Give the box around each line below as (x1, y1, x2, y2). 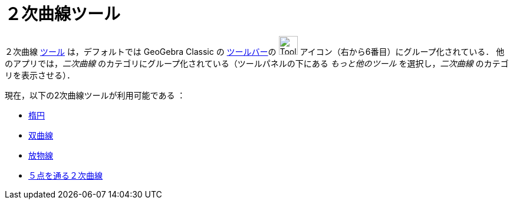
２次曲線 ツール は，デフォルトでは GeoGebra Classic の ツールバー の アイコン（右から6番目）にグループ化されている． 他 (5, 46, 505, 57)
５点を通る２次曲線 (28, 170, 103, 180)
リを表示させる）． (5, 70, 75, 80)
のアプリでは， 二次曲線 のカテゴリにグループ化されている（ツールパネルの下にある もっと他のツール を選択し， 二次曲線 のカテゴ (5, 58, 509, 68)
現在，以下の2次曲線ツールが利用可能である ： (5, 90, 186, 100)
